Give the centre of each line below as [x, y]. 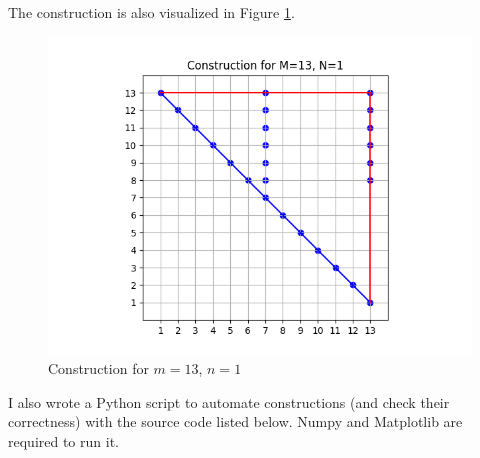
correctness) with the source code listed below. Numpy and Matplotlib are [235, 421]
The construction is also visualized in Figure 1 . [151, 12]
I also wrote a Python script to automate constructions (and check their [229, 401]
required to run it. [63, 440]
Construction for [98, 368]
